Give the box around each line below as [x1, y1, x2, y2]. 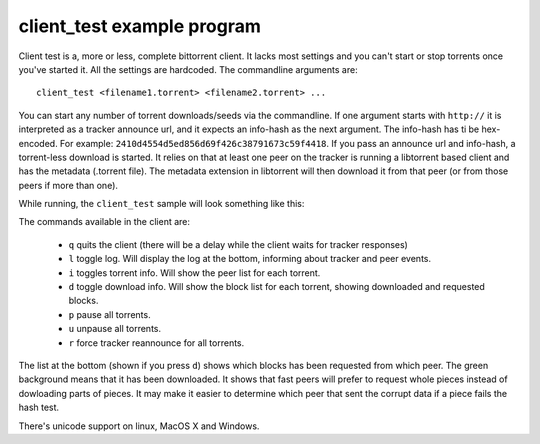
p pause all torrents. [68, 308, 151, 320]
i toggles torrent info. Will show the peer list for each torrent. [68, 266, 321, 279]
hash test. [18, 401, 60, 414]
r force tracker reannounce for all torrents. [68, 336, 245, 349]
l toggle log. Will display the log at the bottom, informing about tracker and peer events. [68, 253, 432, 265]
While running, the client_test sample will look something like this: [18, 198, 305, 210]
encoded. [18, 137, 59, 149]
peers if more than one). [18, 179, 119, 191]
